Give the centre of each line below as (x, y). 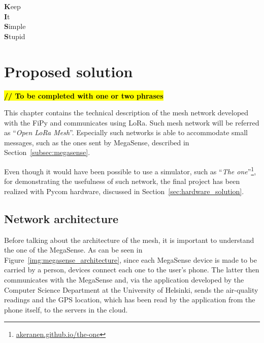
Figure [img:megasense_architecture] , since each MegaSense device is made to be (131, 259)
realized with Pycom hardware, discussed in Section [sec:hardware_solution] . (124, 191)
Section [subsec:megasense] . (47, 152)
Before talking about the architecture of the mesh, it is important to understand (129, 240)
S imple (15, 26)
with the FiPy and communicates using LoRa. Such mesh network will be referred (132, 122)
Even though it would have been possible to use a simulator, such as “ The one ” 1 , (130, 170)
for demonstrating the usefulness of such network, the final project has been (122, 181)
